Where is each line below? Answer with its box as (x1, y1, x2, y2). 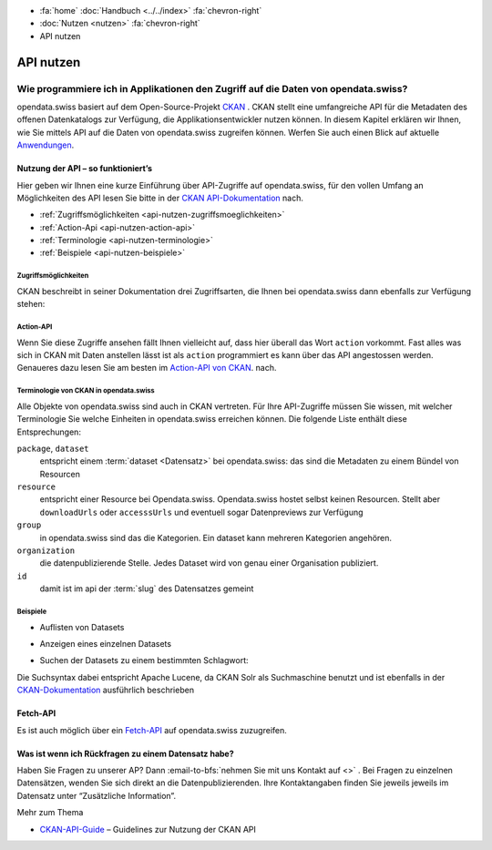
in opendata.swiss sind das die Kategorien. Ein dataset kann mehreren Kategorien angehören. (39, 532, 392, 543)
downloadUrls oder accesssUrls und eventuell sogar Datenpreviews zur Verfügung (39, 507, 364, 517)
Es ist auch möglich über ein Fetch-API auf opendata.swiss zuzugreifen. (16, 724, 287, 735)
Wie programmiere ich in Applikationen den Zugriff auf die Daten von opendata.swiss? (16, 82, 408, 95)
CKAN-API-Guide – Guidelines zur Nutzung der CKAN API (39, 824, 257, 835)
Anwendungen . (16, 139, 75, 150)
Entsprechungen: (16, 426, 82, 437)
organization (16, 546, 76, 556)
